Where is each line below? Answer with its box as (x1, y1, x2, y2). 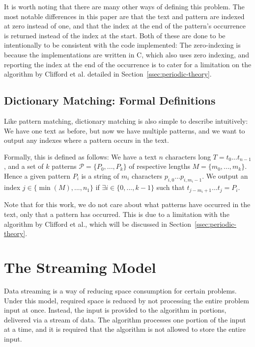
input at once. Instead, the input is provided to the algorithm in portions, (4, 305, 227, 315)
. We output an (202, 170, 248, 181)
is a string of (81, 170, 119, 181)
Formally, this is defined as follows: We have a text (4, 151, 157, 161)
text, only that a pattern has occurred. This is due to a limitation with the (4, 209, 229, 219)
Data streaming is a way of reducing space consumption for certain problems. (4, 285, 237, 295)
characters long (165, 151, 211, 161)
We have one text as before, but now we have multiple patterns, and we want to (4, 125, 245, 135)
